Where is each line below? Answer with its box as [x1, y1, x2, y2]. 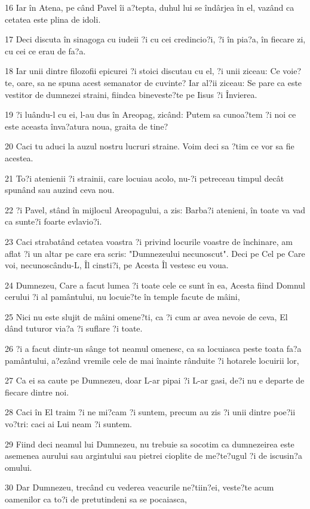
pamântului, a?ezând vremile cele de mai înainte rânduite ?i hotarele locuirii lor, [5, 354, 299, 366]
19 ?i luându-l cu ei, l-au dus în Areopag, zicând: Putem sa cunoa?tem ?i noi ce [5, 108, 296, 121]
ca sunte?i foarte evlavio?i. [5, 215, 102, 228]
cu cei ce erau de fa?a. [5, 44, 86, 57]
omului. [5, 461, 32, 473]
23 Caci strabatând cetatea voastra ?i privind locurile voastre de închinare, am [5, 235, 293, 247]
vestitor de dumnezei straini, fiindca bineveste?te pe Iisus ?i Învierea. [5, 88, 257, 100]
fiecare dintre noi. [5, 385, 69, 398]
